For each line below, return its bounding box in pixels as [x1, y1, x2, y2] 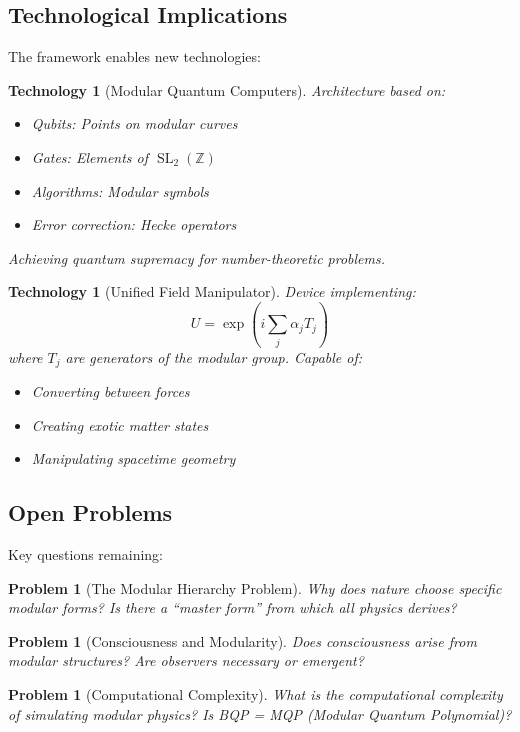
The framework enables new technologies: [8, 46, 261, 67]
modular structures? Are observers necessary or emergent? [8, 650, 364, 671]
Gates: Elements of [31, 146, 149, 167]
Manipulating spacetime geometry [31, 448, 236, 469]
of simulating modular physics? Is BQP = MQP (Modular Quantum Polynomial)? [8, 703, 512, 724]
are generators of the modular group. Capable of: [65, 346, 363, 367]
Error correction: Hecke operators [31, 214, 237, 235]
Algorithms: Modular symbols [31, 180, 209, 201]
